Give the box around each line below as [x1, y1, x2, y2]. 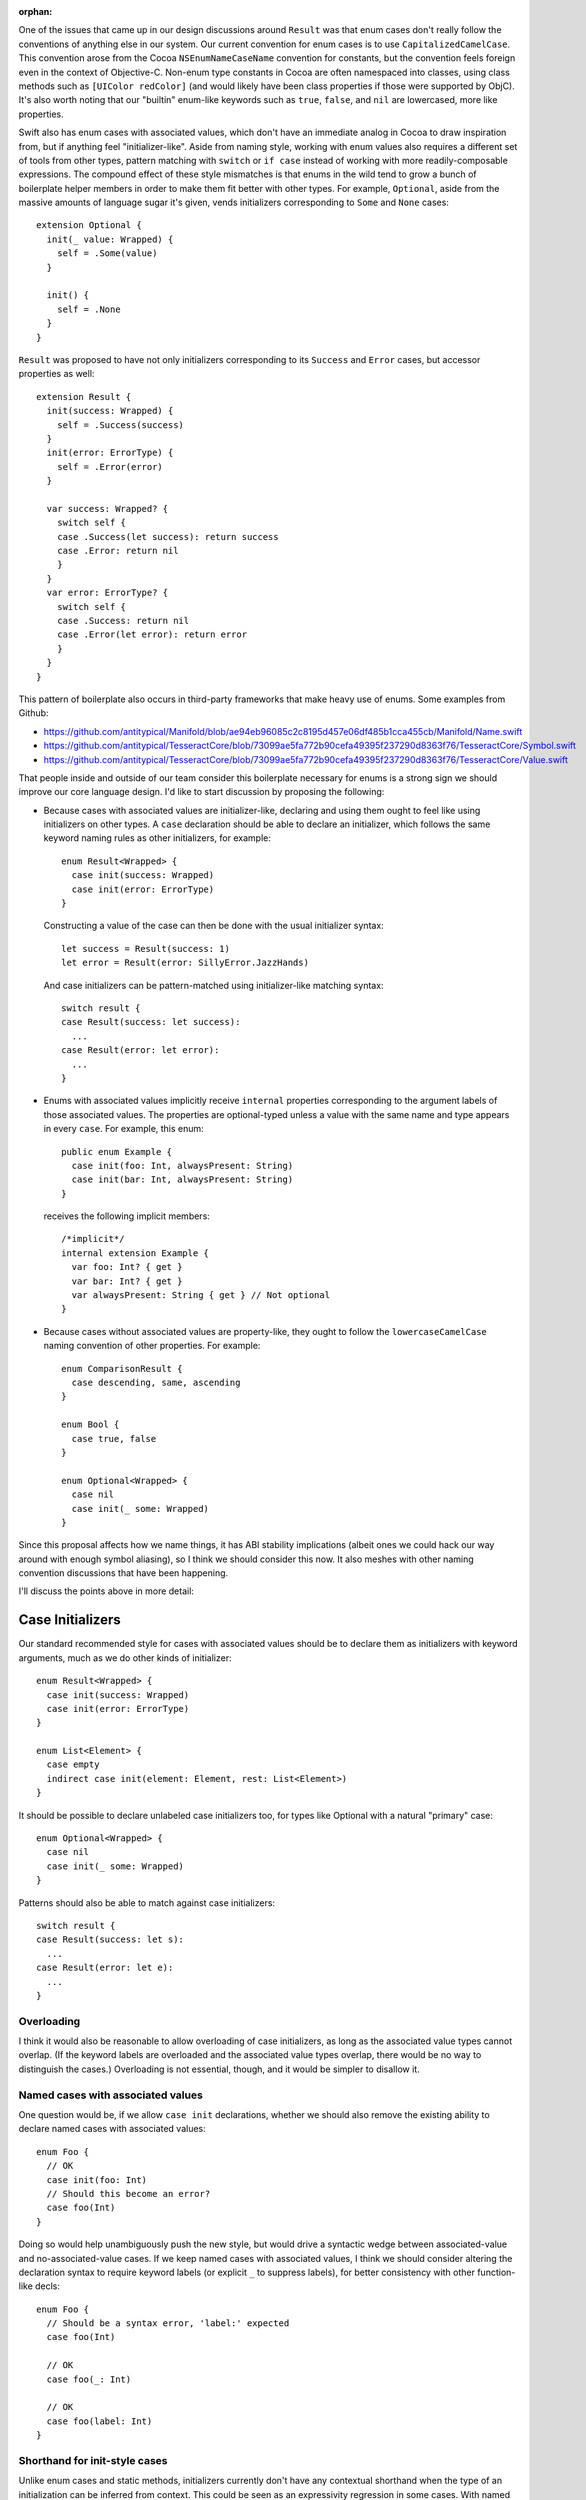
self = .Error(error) [56, 461, 164, 472]
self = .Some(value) [56, 248, 158, 259]
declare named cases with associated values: [18, 2123, 207, 2135]
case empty [46, 1759, 100, 1770]
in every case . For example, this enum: [43, 1123, 204, 1135]
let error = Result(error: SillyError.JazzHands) [61, 957, 310, 969]
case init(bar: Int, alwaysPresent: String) [71, 1174, 294, 1185]
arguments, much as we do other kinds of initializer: [18, 1651, 232, 1664]
